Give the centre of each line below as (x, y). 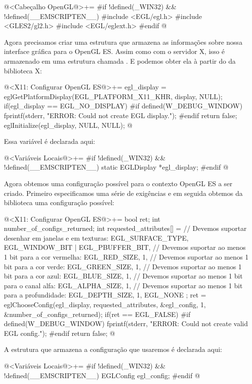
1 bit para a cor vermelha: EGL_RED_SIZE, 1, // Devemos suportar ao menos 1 (126, 257)
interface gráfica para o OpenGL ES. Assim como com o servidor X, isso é (114, 51)
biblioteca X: (23, 70)
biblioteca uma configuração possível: (59, 202)
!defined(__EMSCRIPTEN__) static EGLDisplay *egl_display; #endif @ (116, 167)
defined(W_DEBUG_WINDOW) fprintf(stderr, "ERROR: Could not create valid (126, 323)
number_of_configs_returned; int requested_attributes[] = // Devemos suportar (125, 228)
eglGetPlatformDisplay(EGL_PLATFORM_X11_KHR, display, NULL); (113, 96)
